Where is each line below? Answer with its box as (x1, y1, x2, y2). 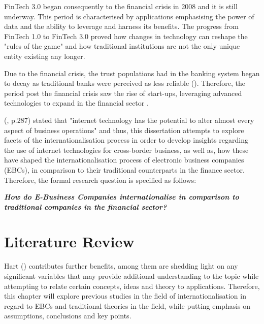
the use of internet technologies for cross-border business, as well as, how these (4, 144, 249, 155)
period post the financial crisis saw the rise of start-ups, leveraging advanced (4, 87, 242, 98)
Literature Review (4, 231, 135, 252)
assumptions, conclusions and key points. (4, 310, 131, 321)
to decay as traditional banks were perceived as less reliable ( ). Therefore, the (4, 78, 246, 88)
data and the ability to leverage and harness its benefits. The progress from (4, 21, 239, 31)
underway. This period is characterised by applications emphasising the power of (4, 11, 254, 21)
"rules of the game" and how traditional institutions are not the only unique (4, 41, 240, 51)
